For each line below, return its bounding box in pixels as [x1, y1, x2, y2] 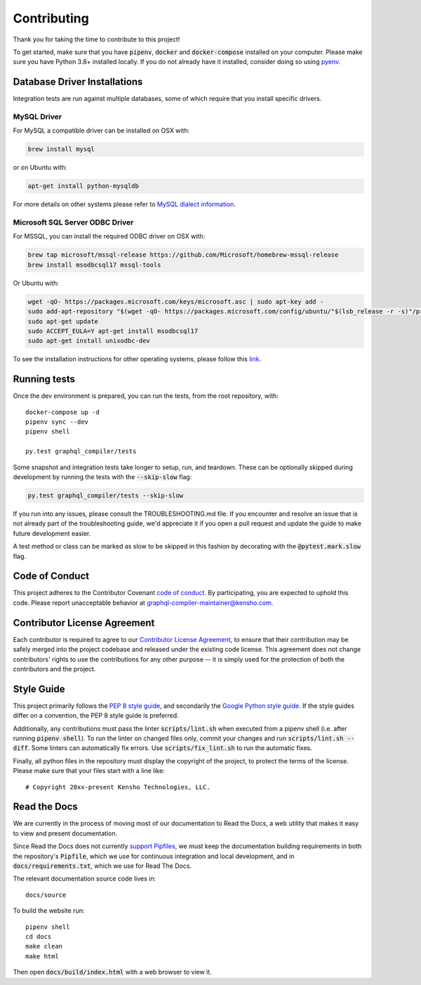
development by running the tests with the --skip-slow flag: [13, 472, 192, 481]
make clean [25, 942, 63, 951]
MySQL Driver [13, 112, 62, 121]
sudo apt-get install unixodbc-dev [27, 337, 150, 345]
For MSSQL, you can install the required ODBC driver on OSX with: [13, 232, 206, 241]
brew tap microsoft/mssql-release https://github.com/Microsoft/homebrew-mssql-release [27, 251, 339, 259]
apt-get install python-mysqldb [27, 182, 140, 190]
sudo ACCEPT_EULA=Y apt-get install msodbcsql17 [27, 327, 199, 335]
